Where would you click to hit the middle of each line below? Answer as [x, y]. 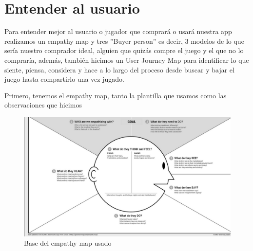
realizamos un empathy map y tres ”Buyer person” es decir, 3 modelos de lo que [124, 41]
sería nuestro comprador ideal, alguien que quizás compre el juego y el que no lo [124, 50]
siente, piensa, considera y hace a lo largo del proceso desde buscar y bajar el [119, 69]
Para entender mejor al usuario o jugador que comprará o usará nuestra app [118, 31]
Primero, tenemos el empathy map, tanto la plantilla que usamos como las [116, 95]
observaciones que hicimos [43, 105]
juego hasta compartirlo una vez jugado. [64, 79]
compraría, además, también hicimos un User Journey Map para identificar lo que [127, 60]
